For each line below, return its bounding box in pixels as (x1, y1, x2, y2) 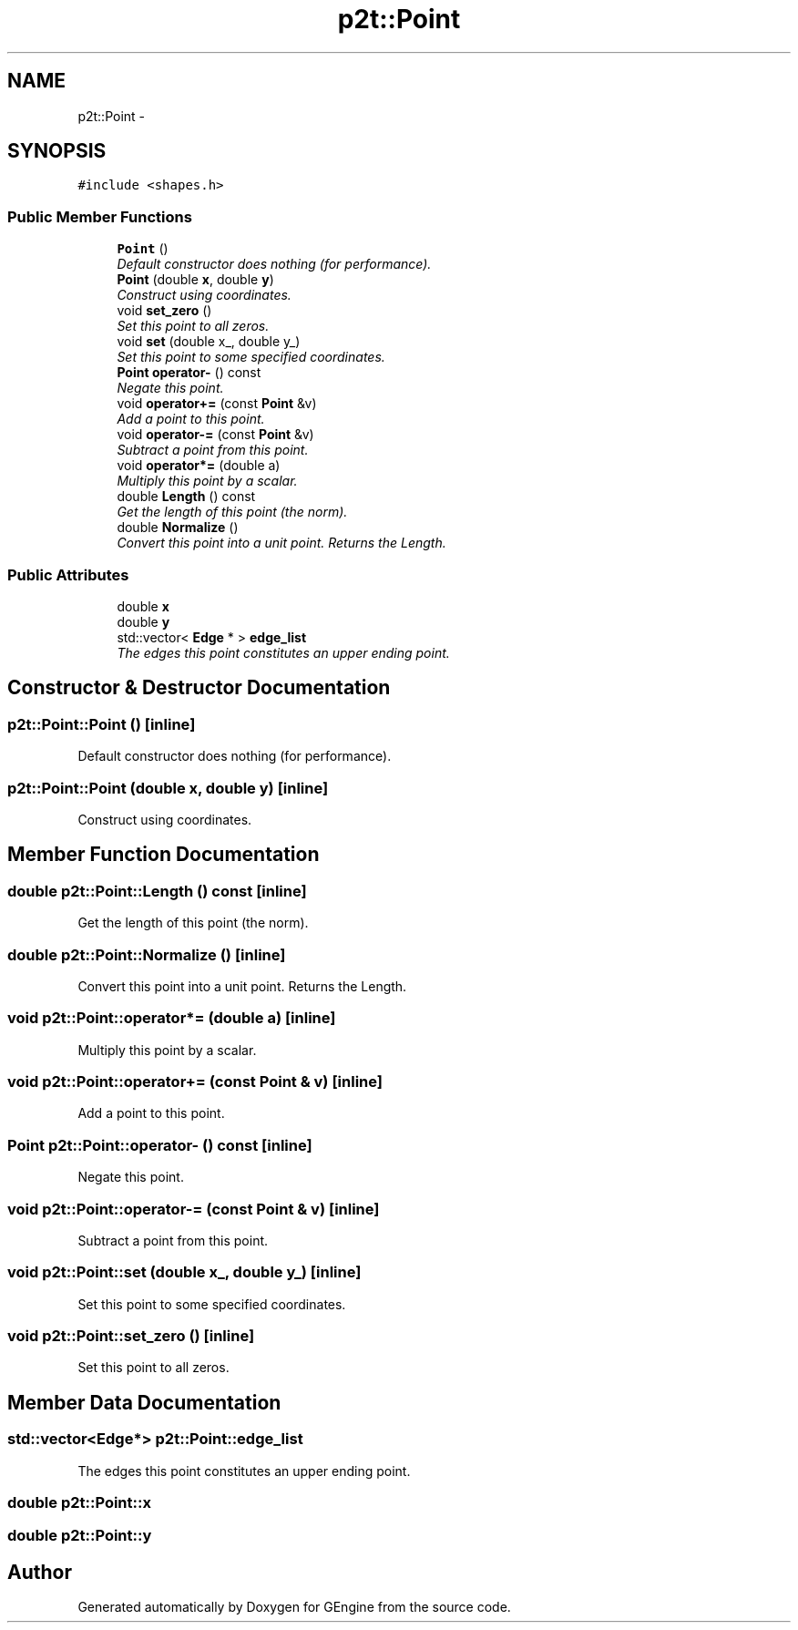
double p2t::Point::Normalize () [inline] (7, 945, 286, 964)
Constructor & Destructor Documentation (7, 676, 391, 700)
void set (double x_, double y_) (117, 333, 301, 350)
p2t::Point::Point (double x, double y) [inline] (7, 778, 329, 797)
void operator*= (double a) (117, 457, 281, 474)
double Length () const (117, 488, 256, 505)
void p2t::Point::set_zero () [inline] (7, 1327, 255, 1345)
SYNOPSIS (7, 139, 107, 163)
